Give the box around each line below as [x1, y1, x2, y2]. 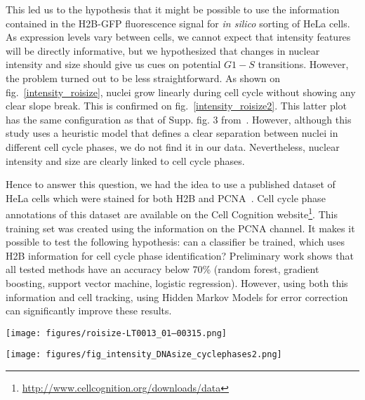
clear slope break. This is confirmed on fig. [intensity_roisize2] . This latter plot [6, 98, 347, 113]
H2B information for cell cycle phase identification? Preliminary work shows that [6, 248, 354, 262]
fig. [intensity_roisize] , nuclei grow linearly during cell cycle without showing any [6, 84, 356, 99]
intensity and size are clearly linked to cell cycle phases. [6, 153, 245, 168]
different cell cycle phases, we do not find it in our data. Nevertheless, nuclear [6, 139, 340, 154]
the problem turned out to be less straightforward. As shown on [6, 70, 281, 85]
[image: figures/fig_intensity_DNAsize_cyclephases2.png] [6, 349, 282, 360]
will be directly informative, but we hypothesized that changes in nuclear [6, 43, 320, 58]
